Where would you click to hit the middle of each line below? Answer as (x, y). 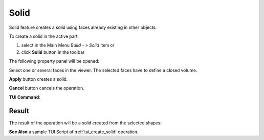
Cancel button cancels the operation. (47, 88)
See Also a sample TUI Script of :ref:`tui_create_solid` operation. (74, 132)
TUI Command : (25, 97)
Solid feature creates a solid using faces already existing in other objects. (83, 27)
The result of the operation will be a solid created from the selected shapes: (85, 123)
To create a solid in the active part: (44, 36)
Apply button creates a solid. (38, 79)
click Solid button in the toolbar (53, 52)
